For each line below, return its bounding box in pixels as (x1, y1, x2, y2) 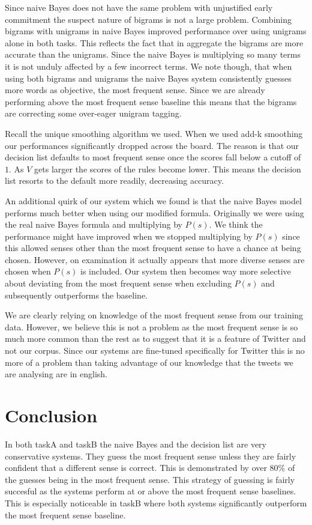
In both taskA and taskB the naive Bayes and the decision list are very (5, 437, 266, 450)
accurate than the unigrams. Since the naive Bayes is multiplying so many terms (5, 48, 301, 61)
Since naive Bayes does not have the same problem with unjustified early (5, 1, 273, 13)
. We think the (209, 218, 263, 231)
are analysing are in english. (5, 368, 107, 380)
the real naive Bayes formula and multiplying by (5, 218, 182, 231)
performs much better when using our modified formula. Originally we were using (5, 206, 304, 219)
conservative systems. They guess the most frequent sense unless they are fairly (5, 449, 296, 462)
